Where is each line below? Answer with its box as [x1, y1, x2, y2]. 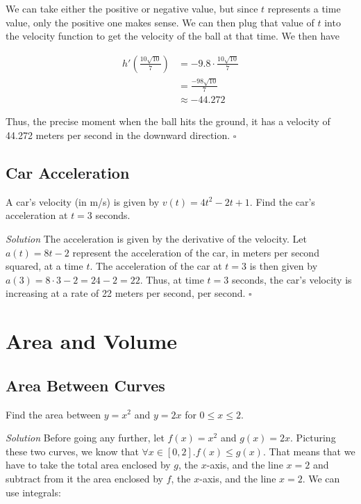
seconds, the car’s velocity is [231, 272, 352, 286]
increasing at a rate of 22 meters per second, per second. [6, 286, 246, 300]
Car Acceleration [6, 161, 130, 183]
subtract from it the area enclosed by [6, 471, 163, 485]
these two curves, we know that [6, 444, 139, 458]
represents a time [267, 1, 341, 15]
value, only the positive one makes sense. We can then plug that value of [6, 15, 314, 29]
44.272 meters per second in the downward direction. [6, 128, 230, 142]
